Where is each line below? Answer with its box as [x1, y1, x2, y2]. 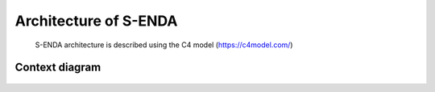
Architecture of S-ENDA [14, 12, 178, 30]
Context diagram [14, 61, 101, 74]
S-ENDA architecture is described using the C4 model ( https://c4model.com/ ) [35, 40, 293, 50]
